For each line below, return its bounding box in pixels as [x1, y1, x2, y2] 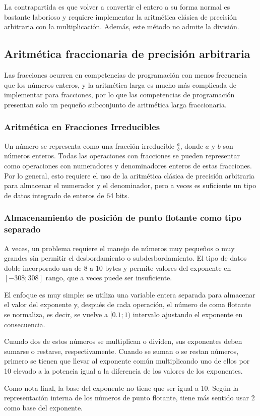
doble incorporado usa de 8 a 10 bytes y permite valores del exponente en [4, 262, 231, 273]
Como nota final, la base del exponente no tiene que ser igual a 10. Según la [4, 382, 239, 393]
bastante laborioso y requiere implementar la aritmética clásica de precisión [4, 11, 237, 22]
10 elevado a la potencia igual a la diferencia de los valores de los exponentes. [4, 366, 243, 376]
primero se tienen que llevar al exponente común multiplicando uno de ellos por [4, 355, 250, 366]
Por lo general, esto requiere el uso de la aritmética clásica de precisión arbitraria [4, 170, 255, 181]
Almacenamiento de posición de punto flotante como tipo [4, 211, 241, 224]
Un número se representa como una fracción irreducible [4, 140, 174, 151]
